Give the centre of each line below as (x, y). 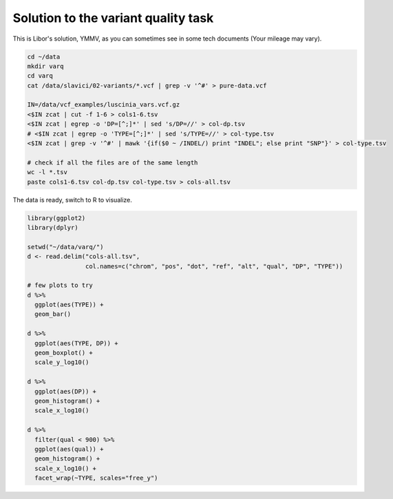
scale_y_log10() (62, 362)
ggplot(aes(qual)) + (69, 449)
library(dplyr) (53, 227)
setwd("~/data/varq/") (65, 247)
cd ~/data (44, 56)
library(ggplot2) (56, 218)
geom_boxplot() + (64, 353)
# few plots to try (60, 285)
